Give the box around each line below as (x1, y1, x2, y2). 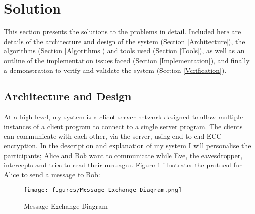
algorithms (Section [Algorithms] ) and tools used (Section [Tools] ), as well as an (4, 46, 245, 56)
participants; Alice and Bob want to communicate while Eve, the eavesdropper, (4, 150, 243, 160)
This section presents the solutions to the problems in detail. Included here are (4, 26, 241, 37)
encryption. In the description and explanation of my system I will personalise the (4, 141, 251, 151)
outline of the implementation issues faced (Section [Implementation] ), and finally (4, 55, 250, 65)
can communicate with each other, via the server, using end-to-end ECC (4, 131, 222, 141)
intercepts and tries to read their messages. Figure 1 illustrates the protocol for (4, 160, 242, 170)
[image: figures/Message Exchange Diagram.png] (24, 187, 182, 194)
